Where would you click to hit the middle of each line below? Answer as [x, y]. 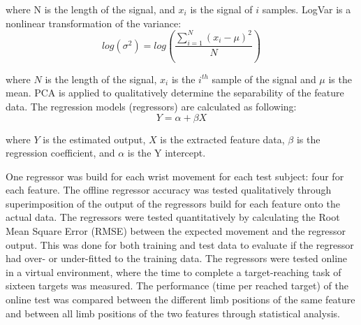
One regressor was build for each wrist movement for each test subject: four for [175, 176]
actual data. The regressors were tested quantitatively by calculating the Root [173, 217]
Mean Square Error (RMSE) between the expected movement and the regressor [176, 231]
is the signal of [221, 9]
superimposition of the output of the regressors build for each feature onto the [173, 203]
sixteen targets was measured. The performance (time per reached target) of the [177, 286]
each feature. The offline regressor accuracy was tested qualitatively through [169, 190]
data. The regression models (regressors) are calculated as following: [151, 106]
